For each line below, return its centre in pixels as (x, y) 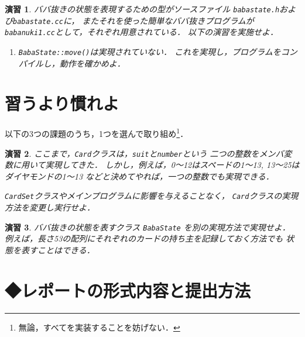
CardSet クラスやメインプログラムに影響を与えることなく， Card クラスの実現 (152, 196)
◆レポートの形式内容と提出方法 (128, 290)
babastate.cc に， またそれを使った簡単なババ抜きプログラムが (133, 20)
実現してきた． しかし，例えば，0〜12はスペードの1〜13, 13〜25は (172, 165)
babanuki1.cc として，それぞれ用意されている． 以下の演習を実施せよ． (142, 32)
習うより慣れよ (62, 103)
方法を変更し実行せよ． (50, 207)
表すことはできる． (58, 250)
